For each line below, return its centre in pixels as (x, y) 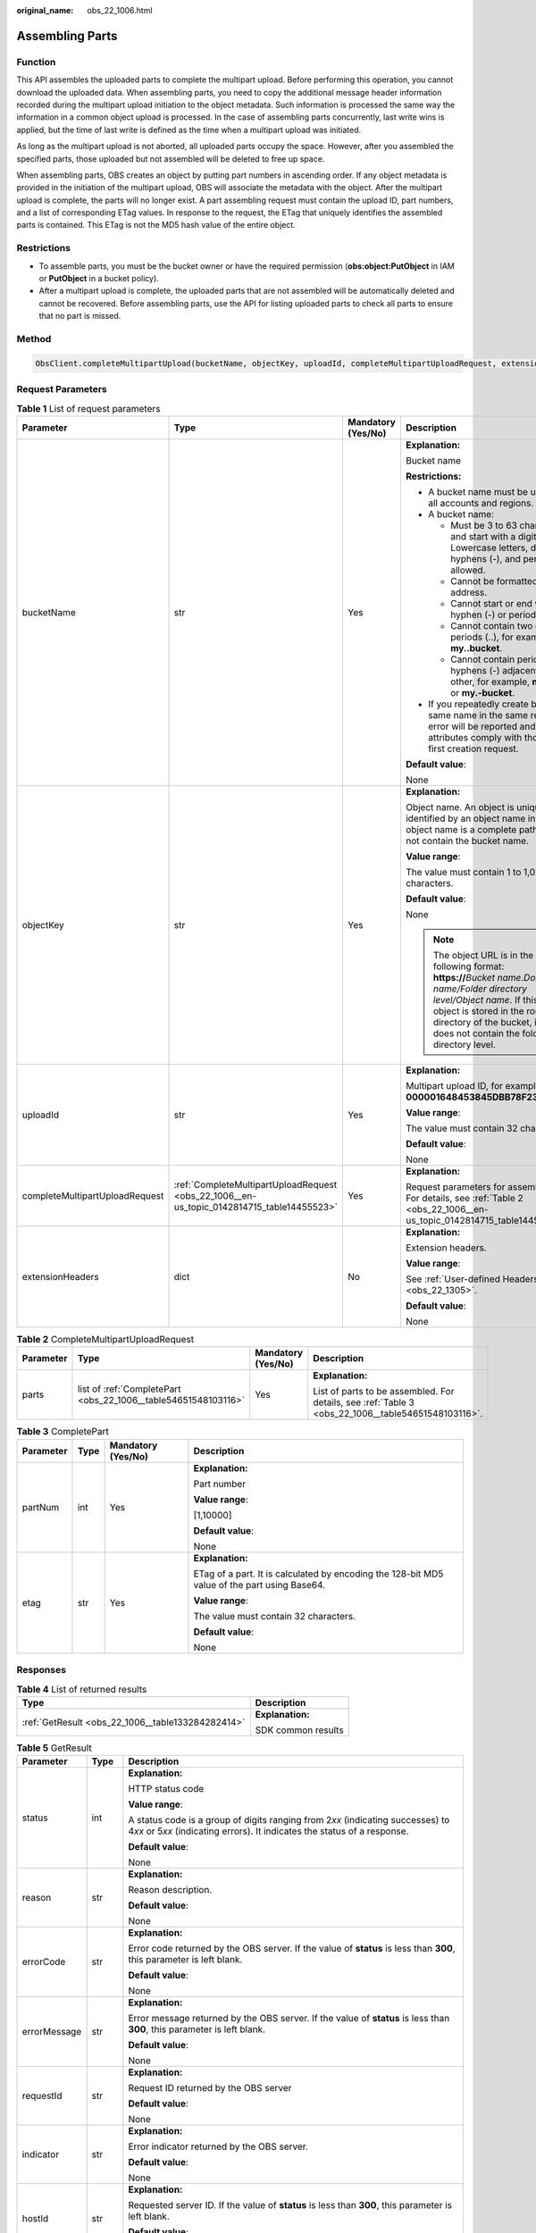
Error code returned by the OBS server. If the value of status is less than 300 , (292, 1949)
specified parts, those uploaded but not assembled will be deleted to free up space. (171, 159)
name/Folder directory (480, 989)
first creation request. (473, 749)
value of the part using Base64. (260, 1585)
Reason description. (170, 1890)
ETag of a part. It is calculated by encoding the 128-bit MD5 (318, 1574)
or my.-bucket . (482, 692)
